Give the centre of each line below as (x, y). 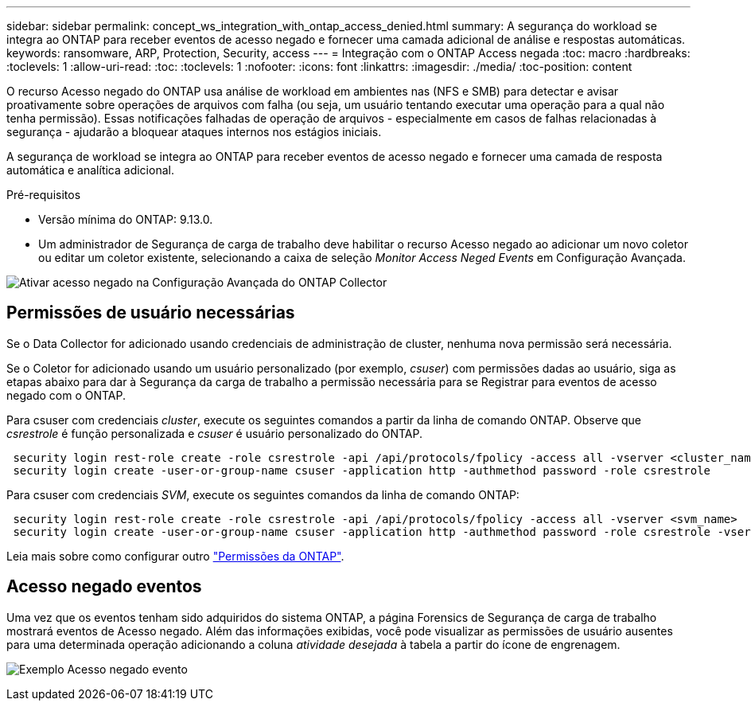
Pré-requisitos (44, 195)
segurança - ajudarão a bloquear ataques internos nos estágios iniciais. (194, 132)
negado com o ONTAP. (66, 395)
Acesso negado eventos (104, 587)
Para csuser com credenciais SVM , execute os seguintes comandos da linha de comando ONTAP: (263, 494)
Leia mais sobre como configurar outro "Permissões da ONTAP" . (175, 556)
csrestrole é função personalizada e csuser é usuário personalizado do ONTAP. (214, 433)
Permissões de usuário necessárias (151, 313)
